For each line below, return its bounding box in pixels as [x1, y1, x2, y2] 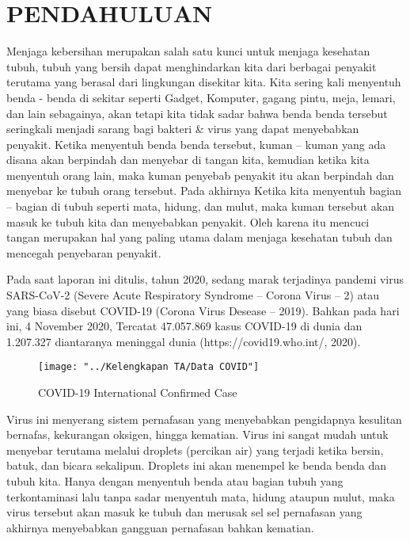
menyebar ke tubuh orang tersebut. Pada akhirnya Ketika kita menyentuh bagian [6, 182, 402, 199]
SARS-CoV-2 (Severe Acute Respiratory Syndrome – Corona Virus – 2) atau [6, 287, 379, 303]
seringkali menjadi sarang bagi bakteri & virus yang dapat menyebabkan [6, 120, 359, 137]
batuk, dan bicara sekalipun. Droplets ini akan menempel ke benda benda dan [6, 457, 386, 474]
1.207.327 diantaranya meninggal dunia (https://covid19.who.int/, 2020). [6, 333, 361, 349]
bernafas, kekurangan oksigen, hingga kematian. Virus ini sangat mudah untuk [6, 426, 389, 443]
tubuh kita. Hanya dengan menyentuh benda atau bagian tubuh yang [6, 473, 344, 490]
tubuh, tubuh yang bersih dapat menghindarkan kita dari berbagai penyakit [6, 58, 377, 74]
